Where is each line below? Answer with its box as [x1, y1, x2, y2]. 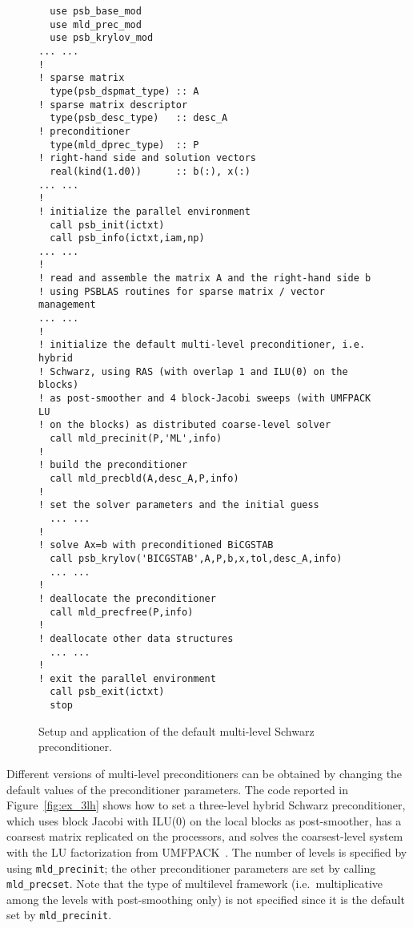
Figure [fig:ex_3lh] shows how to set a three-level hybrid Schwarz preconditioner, [6, 797, 406, 813]
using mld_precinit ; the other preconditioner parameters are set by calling [6, 859, 376, 876]
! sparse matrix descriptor [38, 99, 188, 111]
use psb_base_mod [50, 6, 142, 17]
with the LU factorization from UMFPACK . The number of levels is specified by [6, 843, 407, 860]
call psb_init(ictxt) [50, 219, 165, 231]
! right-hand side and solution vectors [38, 152, 257, 164]
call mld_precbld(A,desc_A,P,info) [50, 472, 239, 484]
